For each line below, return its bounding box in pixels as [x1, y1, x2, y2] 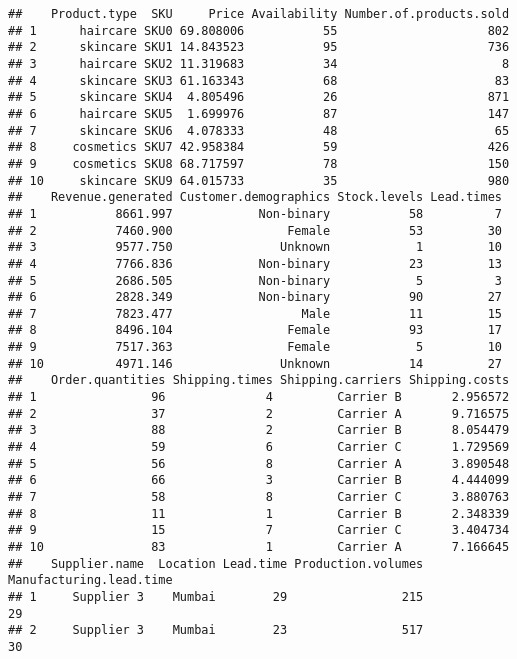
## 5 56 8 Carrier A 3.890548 [8, 456, 510, 471]
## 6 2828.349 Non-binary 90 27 [8, 290, 502, 305]
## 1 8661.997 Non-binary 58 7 [8, 206, 502, 221]
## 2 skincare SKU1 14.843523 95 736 [8, 40, 510, 55]
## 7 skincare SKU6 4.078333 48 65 [8, 123, 510, 138]
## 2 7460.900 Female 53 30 [8, 223, 502, 238]
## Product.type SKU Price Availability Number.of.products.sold [8, 7, 510, 21]
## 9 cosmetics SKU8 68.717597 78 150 [8, 156, 510, 171]
